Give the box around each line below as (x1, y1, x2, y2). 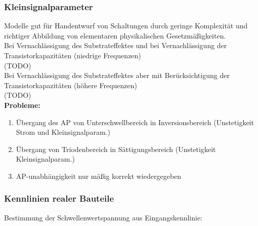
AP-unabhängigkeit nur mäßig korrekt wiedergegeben (16, 170, 182, 181)
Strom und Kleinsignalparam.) (16, 127, 110, 137)
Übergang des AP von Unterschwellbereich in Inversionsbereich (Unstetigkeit (16, 117, 254, 127)
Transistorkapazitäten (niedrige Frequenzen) (4, 50, 141, 60)
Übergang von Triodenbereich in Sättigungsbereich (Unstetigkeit (16, 143, 216, 154)
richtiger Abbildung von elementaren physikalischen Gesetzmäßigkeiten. (4, 30, 226, 41)
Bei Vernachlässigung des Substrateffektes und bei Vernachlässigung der (4, 40, 227, 51)
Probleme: (4, 99, 40, 110)
